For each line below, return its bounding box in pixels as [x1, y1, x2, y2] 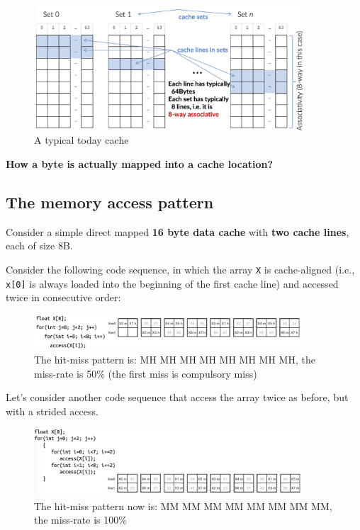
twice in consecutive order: [6, 290, 121, 305]
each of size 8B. [6, 238, 73, 253]
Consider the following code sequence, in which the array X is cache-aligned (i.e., [6, 262, 355, 277]
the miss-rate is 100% [34, 512, 127, 527]
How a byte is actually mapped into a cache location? [6, 157, 274, 171]
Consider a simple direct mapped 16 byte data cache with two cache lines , [6, 224, 349, 239]
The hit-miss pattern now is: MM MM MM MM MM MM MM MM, [34, 498, 332, 513]
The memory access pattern [6, 191, 214, 213]
